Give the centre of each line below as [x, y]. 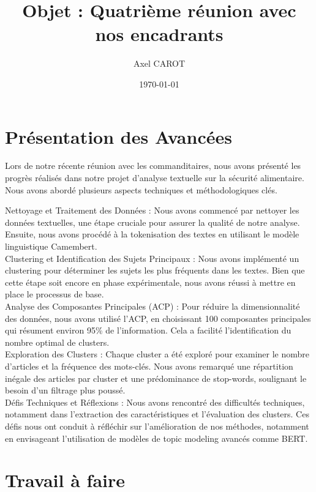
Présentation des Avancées [118, 136]
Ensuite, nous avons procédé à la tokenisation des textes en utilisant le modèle [152, 234]
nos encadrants [159, 34]
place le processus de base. [55, 294]
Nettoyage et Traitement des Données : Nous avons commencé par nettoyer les [152, 210]
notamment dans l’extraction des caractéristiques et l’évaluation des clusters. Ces [157, 414]
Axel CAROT [159, 63]
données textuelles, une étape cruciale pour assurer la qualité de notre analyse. [152, 222]
